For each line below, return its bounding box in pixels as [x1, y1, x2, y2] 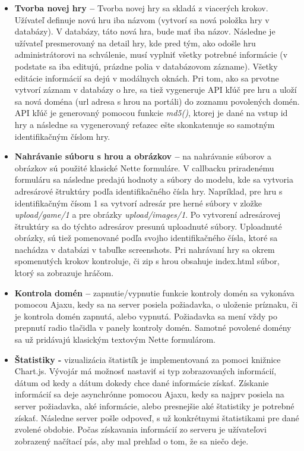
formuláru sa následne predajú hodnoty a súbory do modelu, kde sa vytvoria [14, 173, 293, 186]
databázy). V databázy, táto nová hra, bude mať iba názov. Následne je [14, 25, 275, 37]
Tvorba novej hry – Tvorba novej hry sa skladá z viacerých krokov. [14, 2, 268, 14]
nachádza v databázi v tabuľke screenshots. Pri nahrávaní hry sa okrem [14, 243, 275, 255]
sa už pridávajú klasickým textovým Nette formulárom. [14, 333, 216, 346]
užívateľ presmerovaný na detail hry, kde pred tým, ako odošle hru [14, 36, 256, 49]
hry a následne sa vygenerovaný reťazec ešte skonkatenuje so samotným [14, 118, 275, 130]
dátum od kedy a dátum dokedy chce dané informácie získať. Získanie [14, 376, 269, 389]
